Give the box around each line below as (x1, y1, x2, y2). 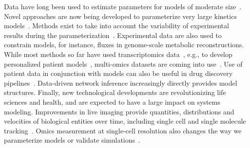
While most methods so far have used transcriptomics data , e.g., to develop (4, 49, 232, 59)
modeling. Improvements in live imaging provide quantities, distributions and (4, 106, 234, 116)
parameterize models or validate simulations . (4, 135, 140, 145)
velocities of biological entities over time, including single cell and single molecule (4, 116, 246, 126)
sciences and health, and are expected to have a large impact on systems (4, 96, 220, 107)
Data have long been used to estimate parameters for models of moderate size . (4, 1, 242, 11)
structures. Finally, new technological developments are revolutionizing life (4, 87, 226, 97)
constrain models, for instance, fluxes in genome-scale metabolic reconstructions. (4, 39, 244, 50)
